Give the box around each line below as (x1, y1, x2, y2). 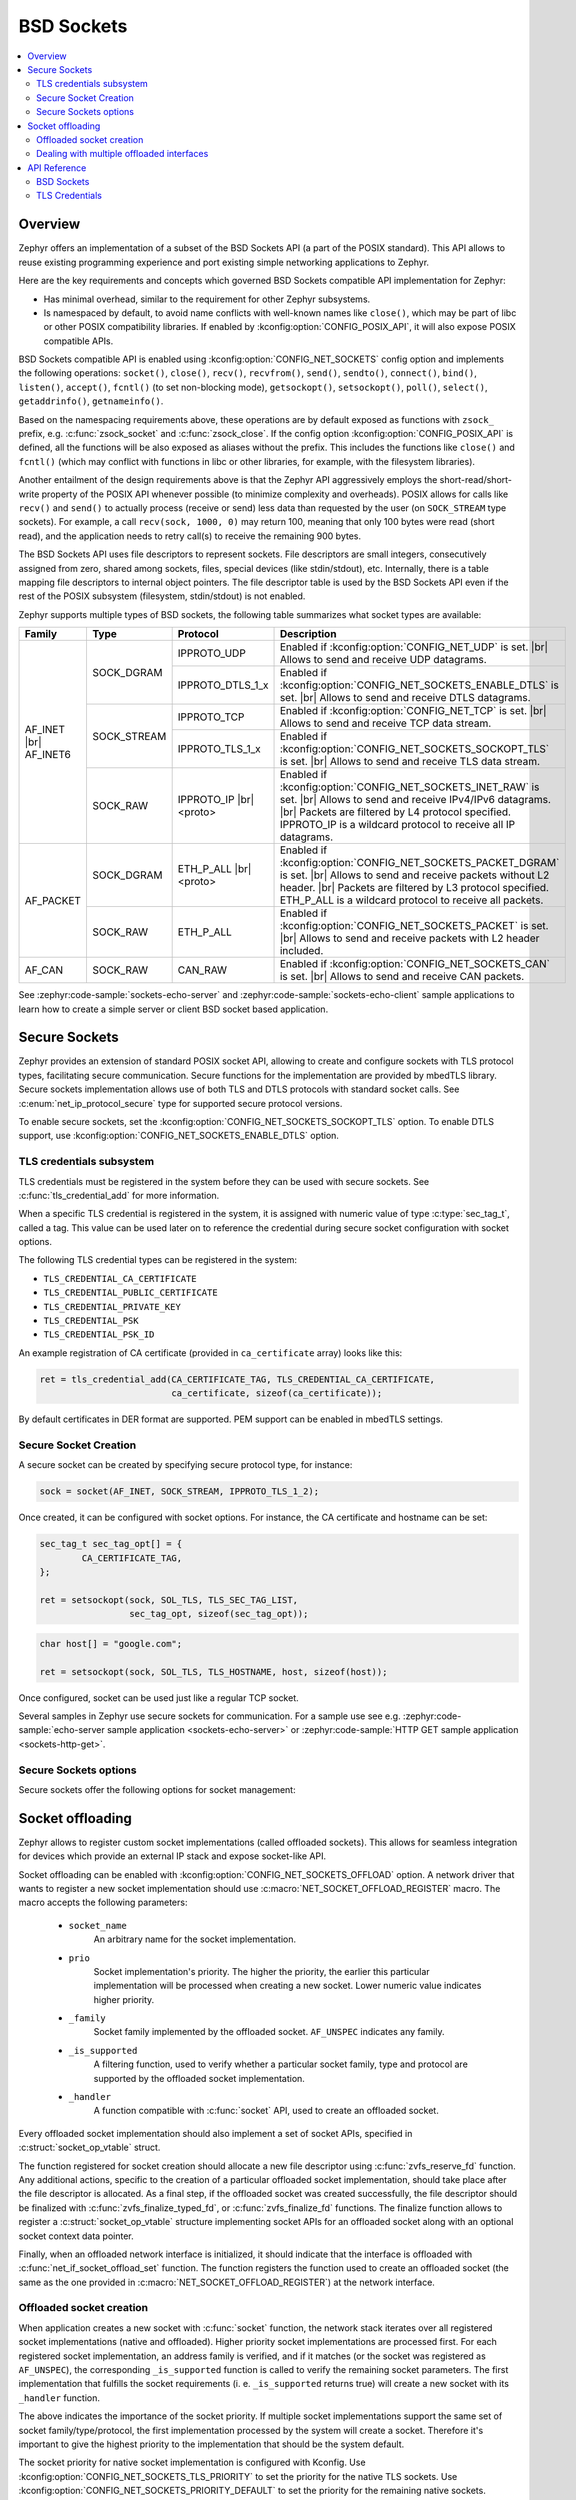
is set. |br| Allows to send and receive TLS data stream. (279, 755, 540, 769)
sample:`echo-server (18, 1724, 105, 1736)
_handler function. (18, 2391, 100, 2404)
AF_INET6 (24, 748, 72, 762)
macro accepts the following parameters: (18, 1896, 188, 1909)
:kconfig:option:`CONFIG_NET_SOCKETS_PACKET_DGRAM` (279, 856, 560, 870)
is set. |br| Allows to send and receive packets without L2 (279, 868, 550, 882)
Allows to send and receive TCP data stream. (279, 716, 492, 730)
